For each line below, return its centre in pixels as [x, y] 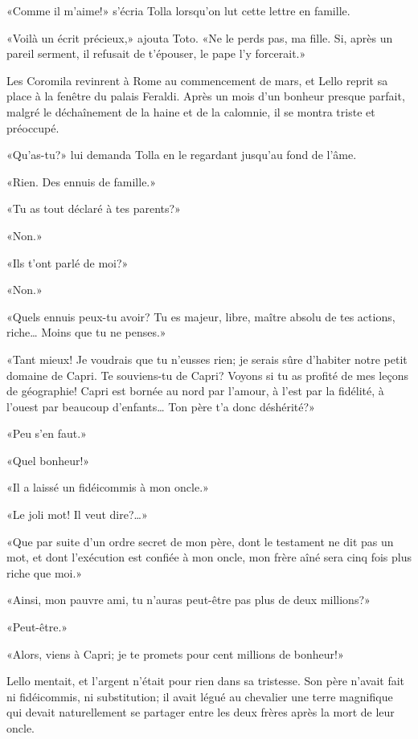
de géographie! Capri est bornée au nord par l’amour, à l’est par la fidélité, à [195, 391]
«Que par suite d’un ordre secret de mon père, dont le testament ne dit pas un [200, 541]
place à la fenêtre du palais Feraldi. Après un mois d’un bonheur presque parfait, [206, 96]
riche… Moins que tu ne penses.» [86, 332]
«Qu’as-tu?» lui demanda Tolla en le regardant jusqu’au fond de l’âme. [182, 155]
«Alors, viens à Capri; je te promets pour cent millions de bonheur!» [175, 653]
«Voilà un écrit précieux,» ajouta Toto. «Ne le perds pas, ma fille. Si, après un [200, 37]
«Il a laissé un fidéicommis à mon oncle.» [108, 487]
